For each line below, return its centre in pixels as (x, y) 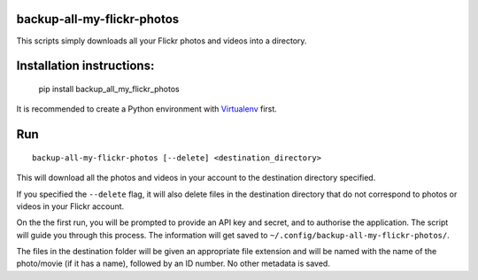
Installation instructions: (85, 66)
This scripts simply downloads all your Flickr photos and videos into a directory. (162, 41)
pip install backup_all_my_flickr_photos (109, 89)
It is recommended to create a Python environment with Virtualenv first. (147, 109)
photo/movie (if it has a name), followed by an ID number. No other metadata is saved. (173, 264)
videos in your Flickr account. (70, 206)
